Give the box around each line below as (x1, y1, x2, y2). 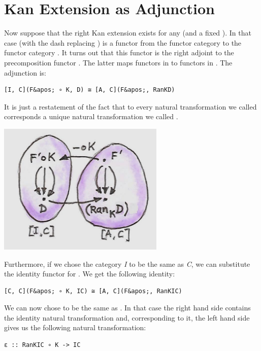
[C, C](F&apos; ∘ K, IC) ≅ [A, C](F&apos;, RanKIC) (4, 287, 182, 295)
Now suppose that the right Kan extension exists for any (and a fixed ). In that (4, 27, 251, 38)
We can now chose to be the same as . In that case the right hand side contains (4, 302, 251, 313)
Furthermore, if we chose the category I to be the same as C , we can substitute (4, 258, 250, 269)
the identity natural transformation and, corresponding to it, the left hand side (4, 312, 250, 323)
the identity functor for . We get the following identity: (4, 268, 175, 279)
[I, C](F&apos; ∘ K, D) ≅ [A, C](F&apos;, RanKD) (4, 86, 175, 94)
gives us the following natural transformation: (4, 322, 146, 333)
